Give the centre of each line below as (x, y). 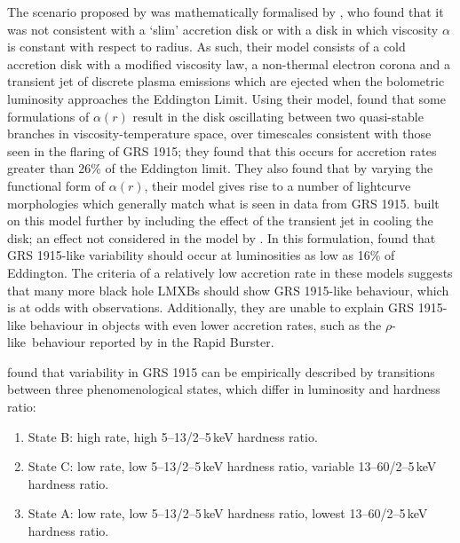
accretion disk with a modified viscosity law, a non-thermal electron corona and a (229, 63)
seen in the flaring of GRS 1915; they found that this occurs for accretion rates (222, 150)
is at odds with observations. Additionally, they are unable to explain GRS (211, 307)
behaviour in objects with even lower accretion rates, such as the (206, 324)
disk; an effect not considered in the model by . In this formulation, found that (222, 237)
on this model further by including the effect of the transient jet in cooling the (220, 220)
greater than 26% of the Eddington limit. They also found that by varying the (220, 168)
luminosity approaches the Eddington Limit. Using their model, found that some (226, 98)
